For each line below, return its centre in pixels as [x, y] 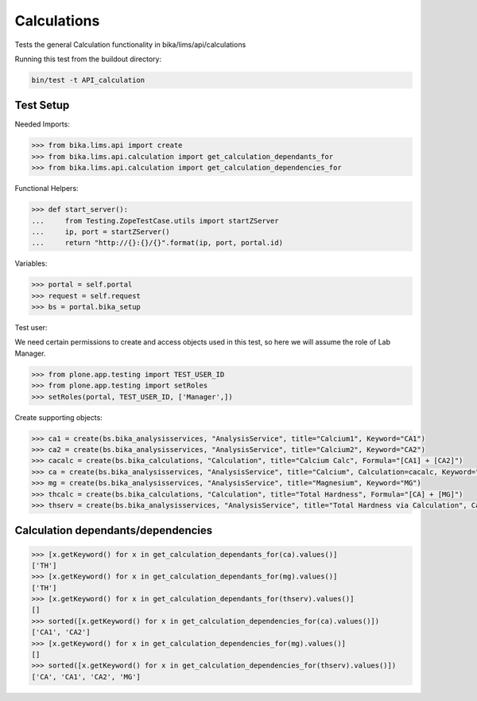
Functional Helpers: [47, 189]
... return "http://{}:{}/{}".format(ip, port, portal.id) [157, 243]
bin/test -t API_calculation [88, 80]
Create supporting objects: [58, 417]
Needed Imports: [43, 124]
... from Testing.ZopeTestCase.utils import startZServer [155, 220]
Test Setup [42, 105]
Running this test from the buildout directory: [88, 59]
